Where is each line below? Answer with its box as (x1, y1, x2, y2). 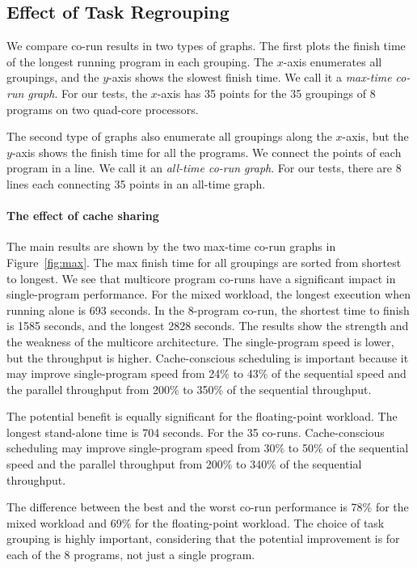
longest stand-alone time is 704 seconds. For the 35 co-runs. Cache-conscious (6, 423, 385, 440)
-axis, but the (342, 128, 409, 145)
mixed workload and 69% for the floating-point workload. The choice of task (6, 514, 385, 531)
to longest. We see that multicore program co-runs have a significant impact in (6, 269, 396, 286)
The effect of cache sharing (6, 207, 159, 224)
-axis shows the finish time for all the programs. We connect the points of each (11, 143, 402, 160)
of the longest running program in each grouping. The (6, 53, 274, 70)
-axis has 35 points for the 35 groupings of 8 (157, 84, 376, 101)
